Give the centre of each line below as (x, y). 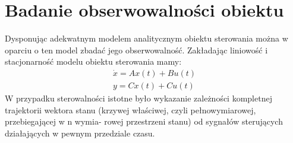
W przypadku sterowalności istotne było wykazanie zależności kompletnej (138, 98)
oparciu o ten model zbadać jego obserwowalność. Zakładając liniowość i (136, 50)
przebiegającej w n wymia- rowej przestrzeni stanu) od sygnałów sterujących (144, 121)
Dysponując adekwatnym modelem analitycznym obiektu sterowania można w (146, 38)
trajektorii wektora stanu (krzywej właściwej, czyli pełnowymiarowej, (130, 109)
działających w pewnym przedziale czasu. (80, 133)
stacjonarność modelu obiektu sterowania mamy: (93, 61)
